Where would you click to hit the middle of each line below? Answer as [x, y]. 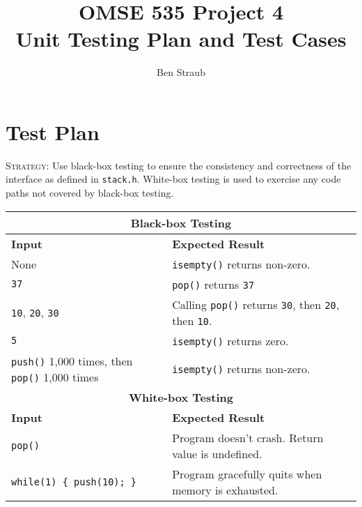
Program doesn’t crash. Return [248, 437]
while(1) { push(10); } [74, 482]
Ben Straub [181, 72]
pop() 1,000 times [55, 377]
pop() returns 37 [213, 284]
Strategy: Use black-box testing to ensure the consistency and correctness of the [179, 165]
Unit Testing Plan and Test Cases [181, 39]
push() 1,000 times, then [72, 361]
